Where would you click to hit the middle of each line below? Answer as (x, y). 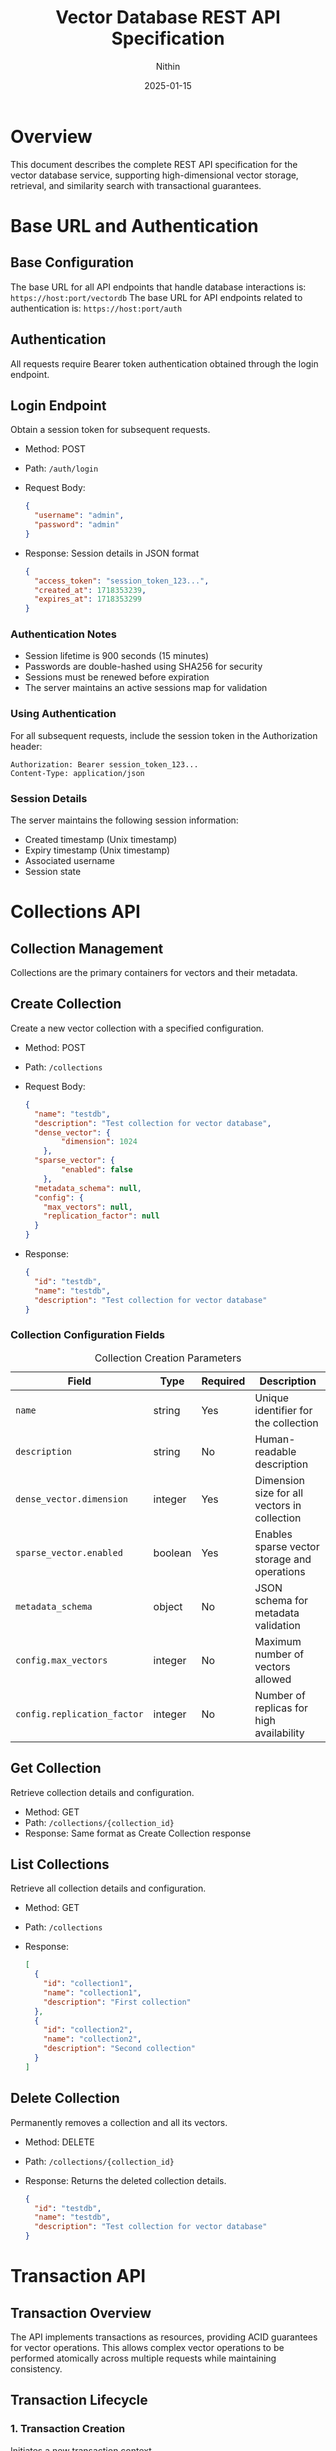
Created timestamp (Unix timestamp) (101, 840)
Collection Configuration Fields (87, 1335)
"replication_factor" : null (101, 1216)
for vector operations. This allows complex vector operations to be (147, 2347)
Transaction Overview (81, 2312)
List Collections (60, 1864)
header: (26, 746)
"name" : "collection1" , (92, 1992)
